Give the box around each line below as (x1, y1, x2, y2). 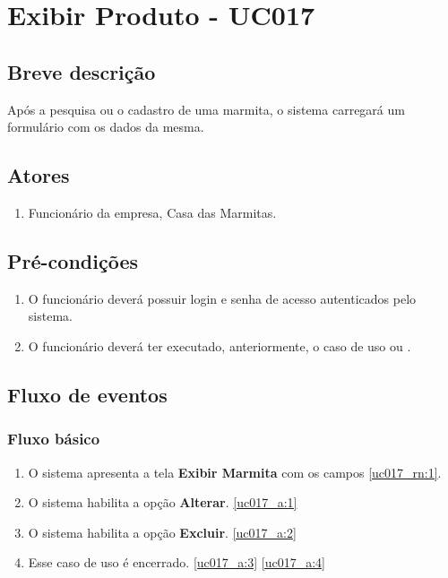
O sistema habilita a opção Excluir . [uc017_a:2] (28, 522, 297, 541)
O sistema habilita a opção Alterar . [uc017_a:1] (28, 493, 297, 512)
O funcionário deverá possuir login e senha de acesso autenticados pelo (28, 289, 417, 307)
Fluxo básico (7, 427, 100, 450)
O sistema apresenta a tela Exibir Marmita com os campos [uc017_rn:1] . (28, 462, 442, 481)
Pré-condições (7, 246, 138, 274)
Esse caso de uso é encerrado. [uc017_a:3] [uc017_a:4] (28, 553, 325, 572)
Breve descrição (7, 57, 156, 85)
